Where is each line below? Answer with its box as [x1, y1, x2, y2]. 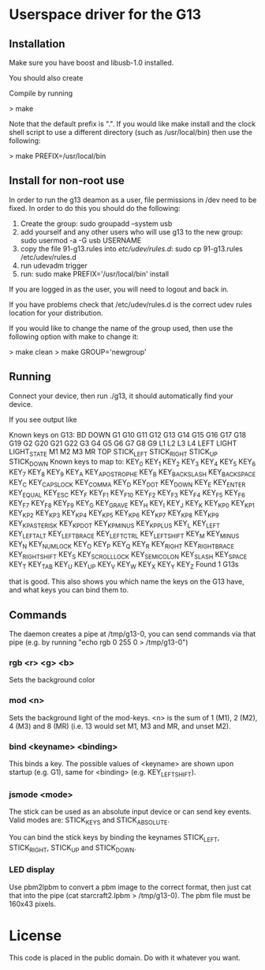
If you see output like [9, 415, 77, 424]
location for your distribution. [9, 308, 103, 318]
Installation [9, 37, 65, 51]
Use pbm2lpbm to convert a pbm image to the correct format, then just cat [9, 882, 252, 892]
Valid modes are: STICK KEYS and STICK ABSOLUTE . [9, 815, 170, 826]
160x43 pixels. [9, 899, 56, 908]
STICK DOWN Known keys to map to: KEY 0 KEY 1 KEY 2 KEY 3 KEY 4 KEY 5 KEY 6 [9, 457, 256, 468]
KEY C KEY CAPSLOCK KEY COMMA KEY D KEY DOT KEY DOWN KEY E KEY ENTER [9, 478, 246, 489]
